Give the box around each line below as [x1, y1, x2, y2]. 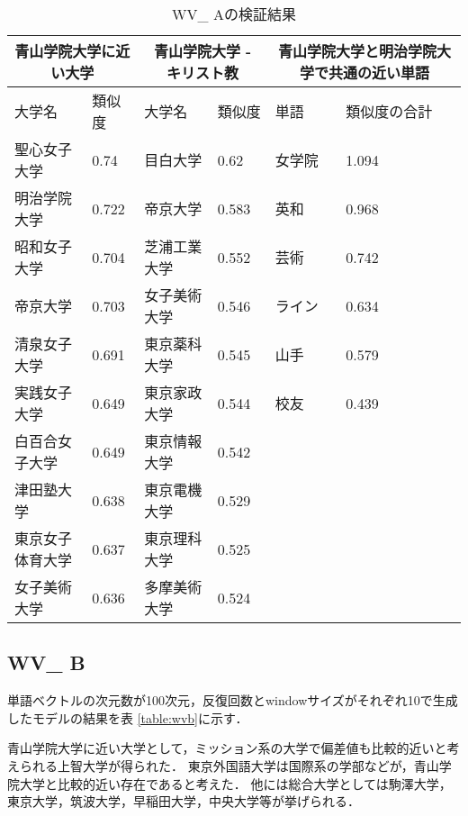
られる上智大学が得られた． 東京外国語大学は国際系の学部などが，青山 [19, 756, 439, 775]
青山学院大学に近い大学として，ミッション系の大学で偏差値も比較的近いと [7, 739, 447, 757]
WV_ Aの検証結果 [172, 4, 296, 24]
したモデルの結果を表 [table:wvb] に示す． [7, 708, 248, 727]
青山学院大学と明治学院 [277, 41, 436, 61]
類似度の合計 [346, 101, 433, 122]
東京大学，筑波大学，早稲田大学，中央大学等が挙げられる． [7, 792, 360, 811]
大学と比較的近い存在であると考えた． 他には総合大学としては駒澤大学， [19, 774, 452, 793]
